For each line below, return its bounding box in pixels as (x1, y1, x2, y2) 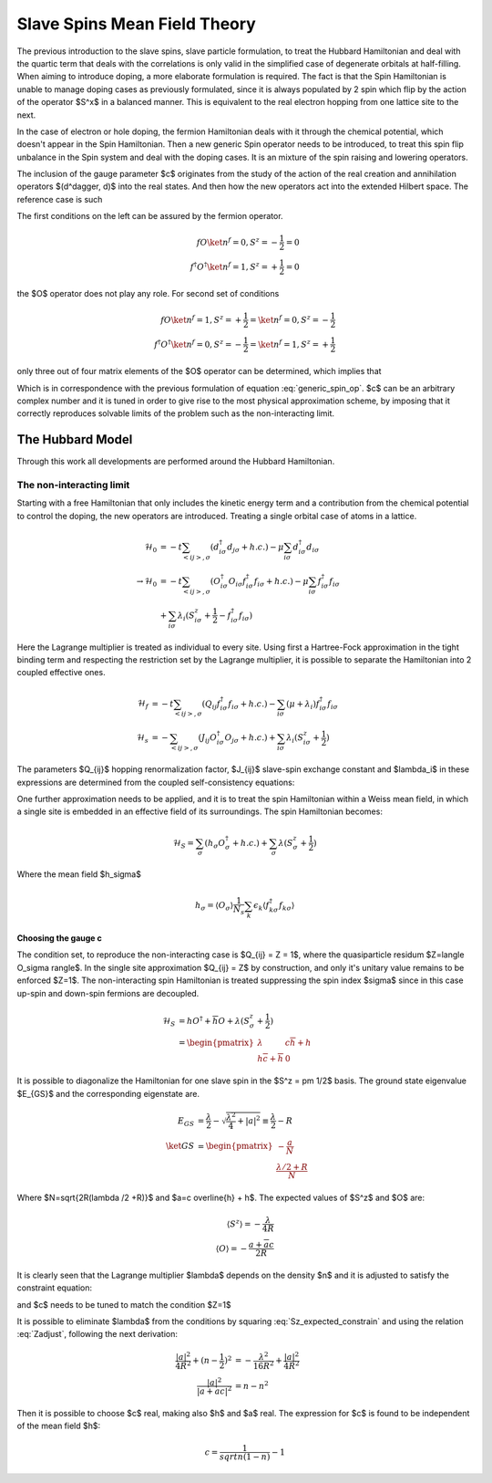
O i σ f (228, 576, 247, 589)
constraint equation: (16, 1282, 93, 1293)
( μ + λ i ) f (285, 698, 320, 711)
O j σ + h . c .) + (224, 733, 277, 746)
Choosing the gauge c (16, 932, 102, 944)
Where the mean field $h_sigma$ (16, 869, 141, 880)
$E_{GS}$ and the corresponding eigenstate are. (16, 1088, 200, 1099)
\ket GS (165, 1141, 195, 1152)
